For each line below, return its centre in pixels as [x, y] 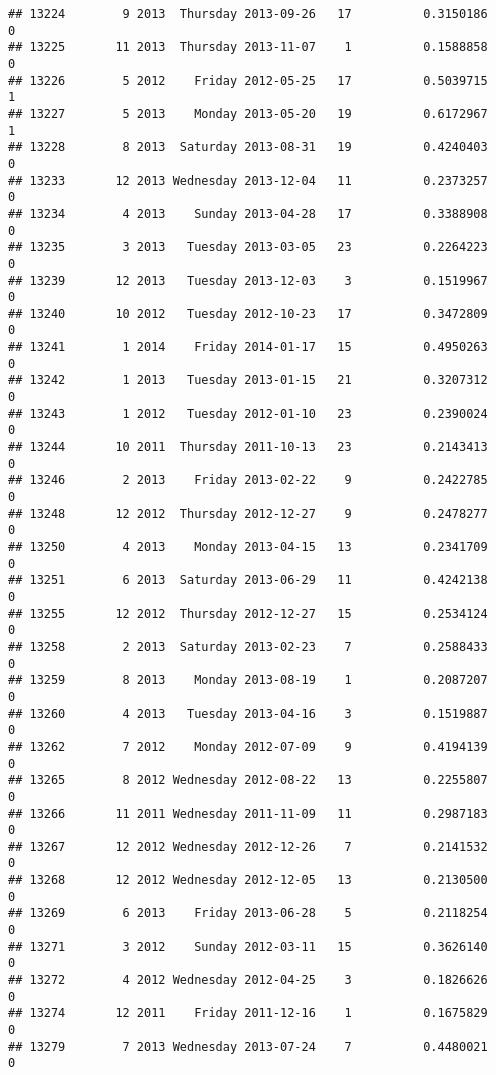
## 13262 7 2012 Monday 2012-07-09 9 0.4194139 [248, 746]
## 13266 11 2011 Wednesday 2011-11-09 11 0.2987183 [248, 813]
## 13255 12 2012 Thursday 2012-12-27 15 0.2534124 [248, 613]
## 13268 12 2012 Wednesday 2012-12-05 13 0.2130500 [248, 880]
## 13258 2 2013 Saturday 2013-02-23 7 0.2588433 [248, 646]
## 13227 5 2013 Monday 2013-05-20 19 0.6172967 [248, 113]
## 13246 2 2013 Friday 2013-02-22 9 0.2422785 [248, 480]
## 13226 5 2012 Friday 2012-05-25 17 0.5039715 [248, 80]
